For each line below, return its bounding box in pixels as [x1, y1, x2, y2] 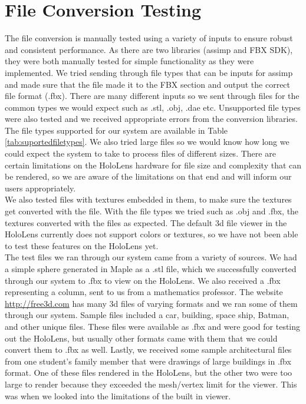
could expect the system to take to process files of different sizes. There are [5, 147, 276, 160]
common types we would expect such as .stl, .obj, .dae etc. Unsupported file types [5, 101, 301, 113]
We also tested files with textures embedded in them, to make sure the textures [5, 193, 292, 206]
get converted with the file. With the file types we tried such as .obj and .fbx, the [5, 205, 299, 217]
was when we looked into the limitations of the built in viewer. [5, 389, 231, 402]
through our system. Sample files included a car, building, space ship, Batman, [5, 309, 289, 321]
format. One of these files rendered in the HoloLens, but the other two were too [5, 366, 292, 379]
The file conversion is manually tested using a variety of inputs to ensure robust [5, 32, 293, 44]
